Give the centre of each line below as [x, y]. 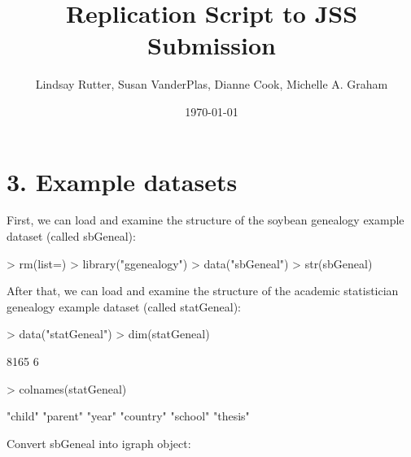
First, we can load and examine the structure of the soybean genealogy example [205, 220]
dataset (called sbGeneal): [71, 236]
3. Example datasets [122, 181]
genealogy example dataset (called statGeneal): [124, 306]
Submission [212, 45]
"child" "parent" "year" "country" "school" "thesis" [128, 416]
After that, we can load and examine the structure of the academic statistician [203, 291]
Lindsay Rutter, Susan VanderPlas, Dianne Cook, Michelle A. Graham [212, 84]
